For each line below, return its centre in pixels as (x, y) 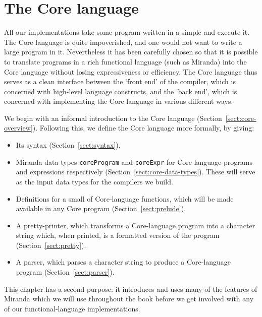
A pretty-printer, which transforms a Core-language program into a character (136, 225)
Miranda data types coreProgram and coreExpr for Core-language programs (134, 162)
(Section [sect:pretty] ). (51, 245)
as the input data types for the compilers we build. (94, 181)
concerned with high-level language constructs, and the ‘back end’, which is (121, 91)
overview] (18, 128)
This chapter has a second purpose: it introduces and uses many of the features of (131, 289)
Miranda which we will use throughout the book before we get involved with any (129, 299)
